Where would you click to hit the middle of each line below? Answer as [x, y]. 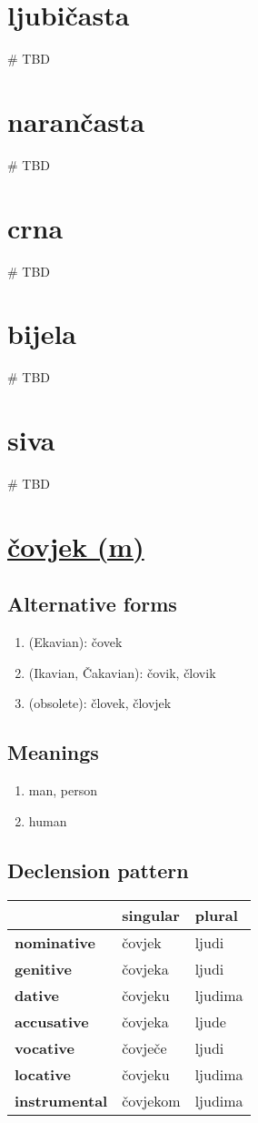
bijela [42, 334]
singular [151, 915]
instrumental [61, 1100]
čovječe [144, 1047]
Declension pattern [98, 870]
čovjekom [151, 1100]
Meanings [53, 752]
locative [43, 1074]
